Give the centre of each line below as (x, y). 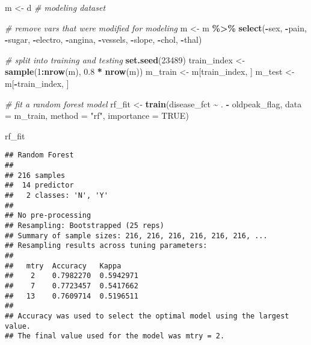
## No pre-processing (48, 216)
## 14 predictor (39, 185)
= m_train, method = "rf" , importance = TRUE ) (97, 116)
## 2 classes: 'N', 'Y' (57, 195)
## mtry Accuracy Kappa (63, 266)
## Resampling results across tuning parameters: (106, 246)
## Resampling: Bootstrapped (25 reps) (85, 225)
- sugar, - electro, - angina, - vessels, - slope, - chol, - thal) (103, 40)
